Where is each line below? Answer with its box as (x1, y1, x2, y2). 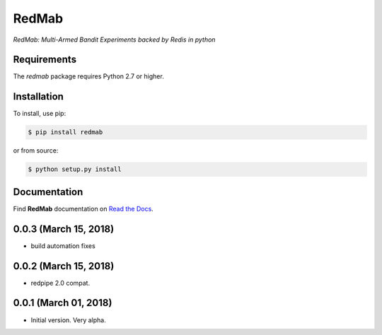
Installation (13, 90, 64, 102)
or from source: (13, 146, 59, 155)
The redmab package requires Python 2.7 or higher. (13, 72, 164, 81)
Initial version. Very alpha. (30, 315, 106, 324)
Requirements (13, 54, 77, 66)
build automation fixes (30, 241, 95, 250)
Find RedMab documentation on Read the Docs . (13, 204, 154, 213)
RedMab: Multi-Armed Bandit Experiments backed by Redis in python (13, 35, 216, 44)
